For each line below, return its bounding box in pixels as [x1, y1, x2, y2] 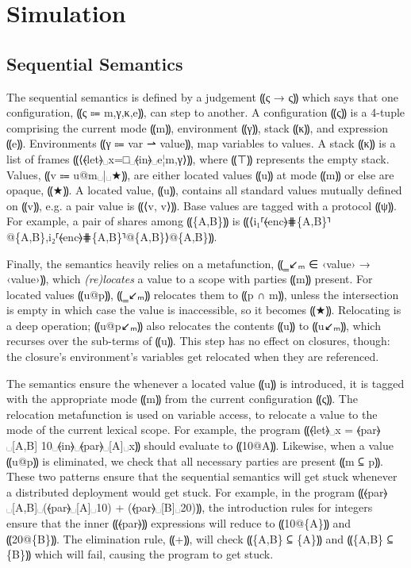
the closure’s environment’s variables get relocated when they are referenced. [6, 348, 379, 365]
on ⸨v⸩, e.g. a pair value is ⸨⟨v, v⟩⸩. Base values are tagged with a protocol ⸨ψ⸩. [6, 197, 397, 213]
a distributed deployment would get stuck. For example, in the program [6, 483, 355, 500]
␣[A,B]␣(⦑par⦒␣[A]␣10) [6, 499, 112, 516]
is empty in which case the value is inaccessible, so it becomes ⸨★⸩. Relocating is [6, 301, 401, 318]
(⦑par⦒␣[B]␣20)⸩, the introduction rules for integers [127, 499, 373, 516]
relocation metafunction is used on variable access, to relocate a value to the [6, 405, 378, 422]
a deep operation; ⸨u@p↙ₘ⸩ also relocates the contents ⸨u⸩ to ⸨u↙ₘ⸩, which [6, 317, 381, 333]
